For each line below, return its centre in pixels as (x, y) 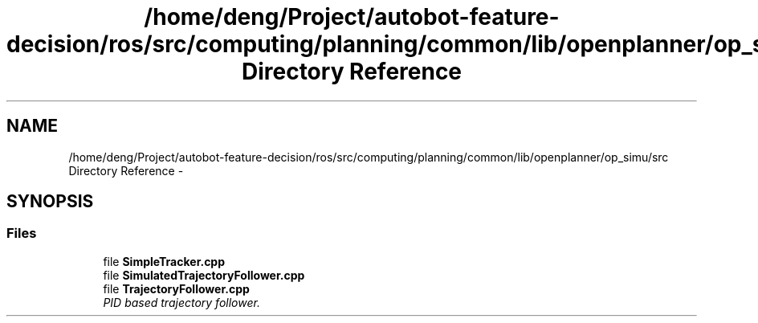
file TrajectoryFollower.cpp (176, 288)
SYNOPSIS (50, 202)
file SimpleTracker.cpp (164, 261)
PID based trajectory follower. (181, 302)
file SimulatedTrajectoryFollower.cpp (204, 275)
